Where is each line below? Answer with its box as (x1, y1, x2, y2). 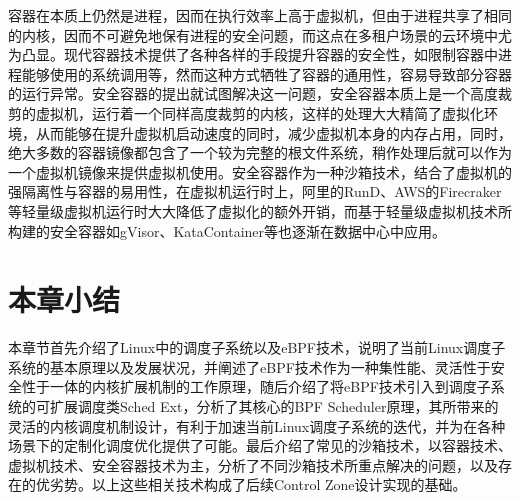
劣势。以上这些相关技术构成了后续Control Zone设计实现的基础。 (49, 474, 467, 495)
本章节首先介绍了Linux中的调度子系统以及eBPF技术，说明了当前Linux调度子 (8, 337, 506, 358)
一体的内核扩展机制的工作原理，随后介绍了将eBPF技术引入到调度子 (49, 376, 491, 397)
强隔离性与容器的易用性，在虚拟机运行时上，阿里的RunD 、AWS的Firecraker (8, 181, 502, 202)
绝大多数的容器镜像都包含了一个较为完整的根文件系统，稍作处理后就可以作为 (8, 142, 512, 163)
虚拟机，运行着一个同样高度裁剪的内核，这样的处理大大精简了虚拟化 (35, 102, 484, 123)
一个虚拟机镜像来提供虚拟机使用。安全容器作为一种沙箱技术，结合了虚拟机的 (8, 161, 512, 182)
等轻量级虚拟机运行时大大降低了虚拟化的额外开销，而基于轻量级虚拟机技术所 (8, 200, 512, 221)
